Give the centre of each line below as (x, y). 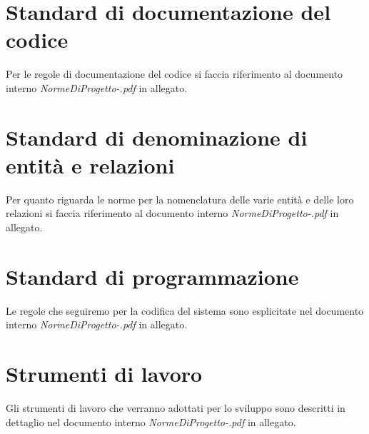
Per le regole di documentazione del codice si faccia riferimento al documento (175, 74)
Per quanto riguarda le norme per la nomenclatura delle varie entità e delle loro (180, 199)
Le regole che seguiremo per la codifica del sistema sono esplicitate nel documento (185, 310)
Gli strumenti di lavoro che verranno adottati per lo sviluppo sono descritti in (176, 408)
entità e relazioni (90, 165)
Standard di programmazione (152, 276)
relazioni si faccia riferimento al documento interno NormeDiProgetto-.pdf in (172, 213)
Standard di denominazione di (157, 137)
